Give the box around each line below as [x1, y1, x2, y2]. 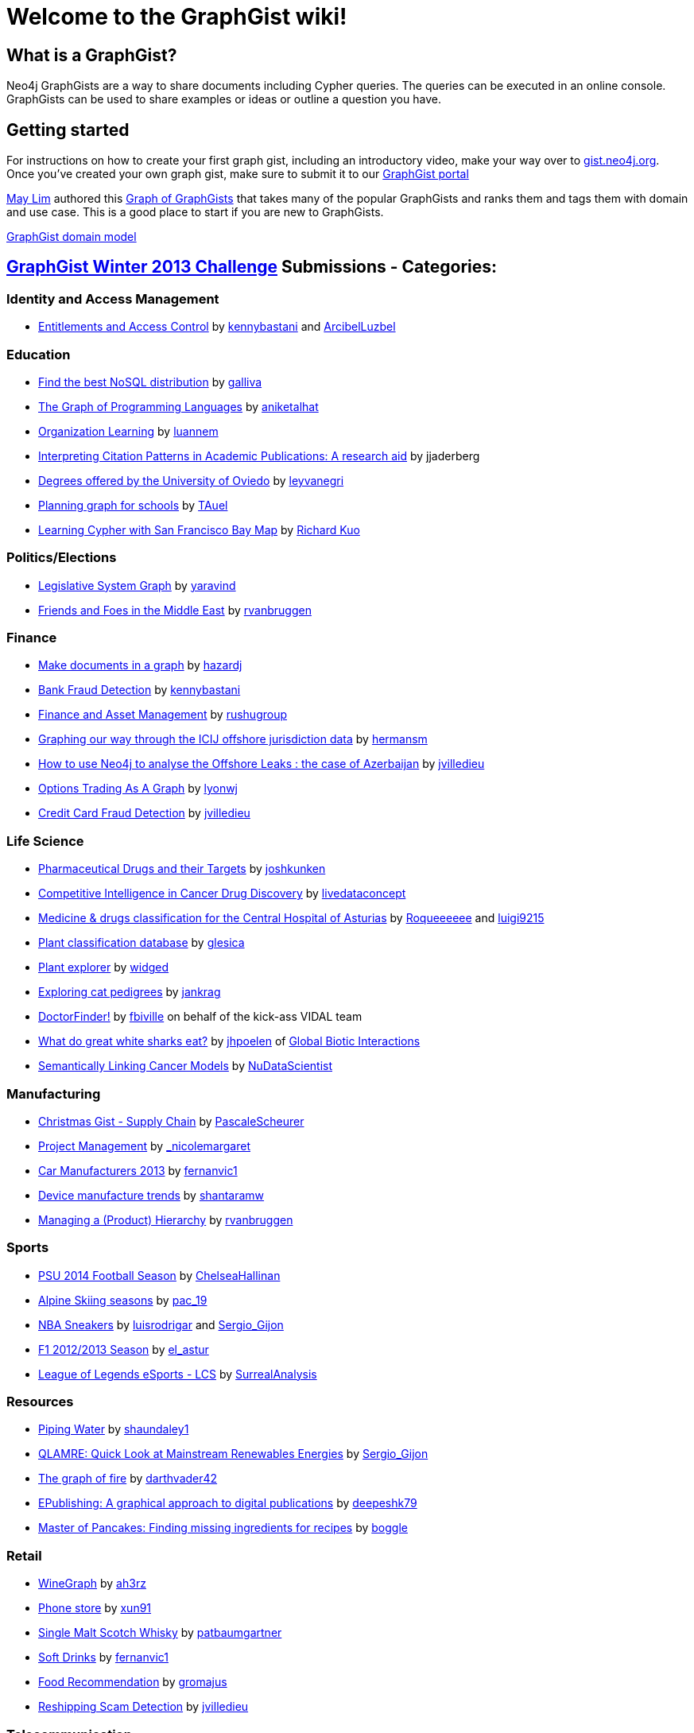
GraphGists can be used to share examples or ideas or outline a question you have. [6, 92, 441, 107]
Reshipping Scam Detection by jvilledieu [38, 1700, 249, 1714]
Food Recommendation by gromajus [38, 1675, 227, 1689]
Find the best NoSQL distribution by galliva [38, 374, 262, 389]
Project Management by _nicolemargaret [38, 1138, 251, 1153]
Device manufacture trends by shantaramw [38, 1188, 265, 1202]
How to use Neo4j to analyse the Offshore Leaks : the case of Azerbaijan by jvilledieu [38, 757, 485, 771]
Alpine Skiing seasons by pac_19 [38, 1293, 207, 1307]
